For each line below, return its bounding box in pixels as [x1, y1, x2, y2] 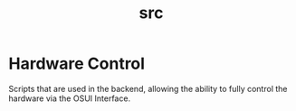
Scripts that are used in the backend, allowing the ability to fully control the [8, 83, 288, 94]
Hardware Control [8, 53, 146, 74]
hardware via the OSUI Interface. [8, 93, 131, 104]
